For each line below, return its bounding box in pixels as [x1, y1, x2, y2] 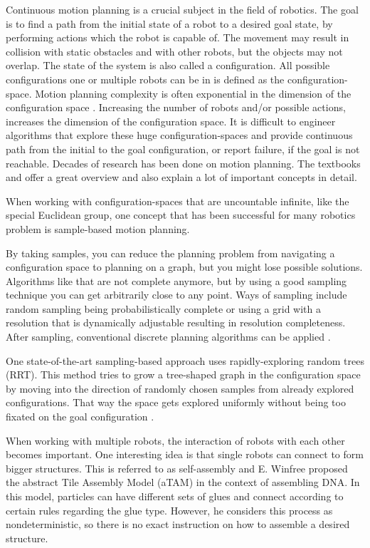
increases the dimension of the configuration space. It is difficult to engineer [6, 113, 336, 128]
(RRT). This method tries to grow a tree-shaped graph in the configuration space [6, 367, 361, 382]
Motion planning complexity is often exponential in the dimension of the [35, 86, 351, 100]
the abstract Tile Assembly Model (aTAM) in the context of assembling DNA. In [6, 475, 360, 490]
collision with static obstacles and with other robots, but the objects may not [6, 43, 343, 58]
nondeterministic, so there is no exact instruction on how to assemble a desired [6, 517, 350, 532]
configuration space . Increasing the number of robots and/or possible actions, [6, 100, 346, 115]
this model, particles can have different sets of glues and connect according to [6, 489, 344, 503]
